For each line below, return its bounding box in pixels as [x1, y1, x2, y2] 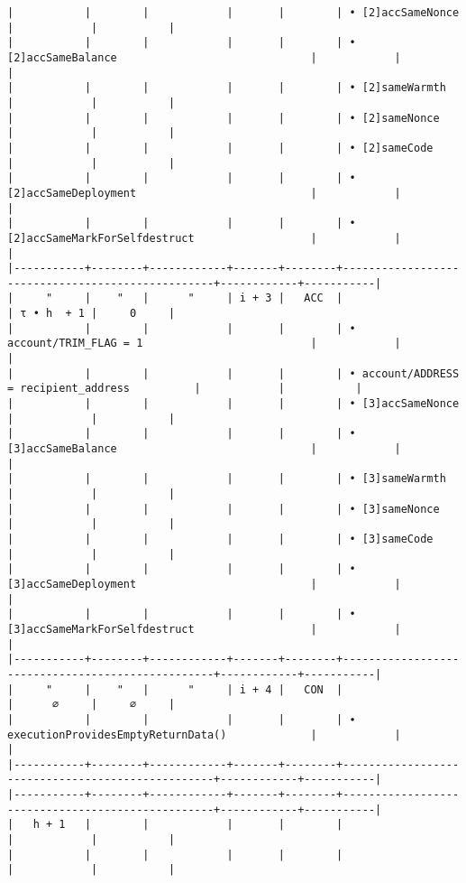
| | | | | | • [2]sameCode [7, 141, 434, 154]
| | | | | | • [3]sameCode [7, 532, 434, 545]
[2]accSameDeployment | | [7, 186, 401, 200]
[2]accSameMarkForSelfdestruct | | [7, 231, 401, 245]
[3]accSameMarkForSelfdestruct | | [7, 622, 401, 636]
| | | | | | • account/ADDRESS [7, 367, 460, 380]
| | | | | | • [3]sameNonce [7, 502, 440, 516]
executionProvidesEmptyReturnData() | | [7, 728, 401, 741]
